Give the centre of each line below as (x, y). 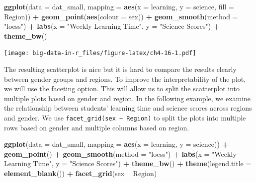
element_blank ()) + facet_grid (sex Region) (81, 173)
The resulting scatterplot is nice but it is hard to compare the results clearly (120, 69)
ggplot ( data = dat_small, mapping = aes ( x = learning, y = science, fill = (119, 6)
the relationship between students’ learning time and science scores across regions (128, 108)
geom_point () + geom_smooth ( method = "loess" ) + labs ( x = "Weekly (120, 153)
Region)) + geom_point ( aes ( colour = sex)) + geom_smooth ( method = (121, 16)
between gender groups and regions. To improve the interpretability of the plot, (125, 79)
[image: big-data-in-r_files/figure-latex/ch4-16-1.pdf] (100, 53)
